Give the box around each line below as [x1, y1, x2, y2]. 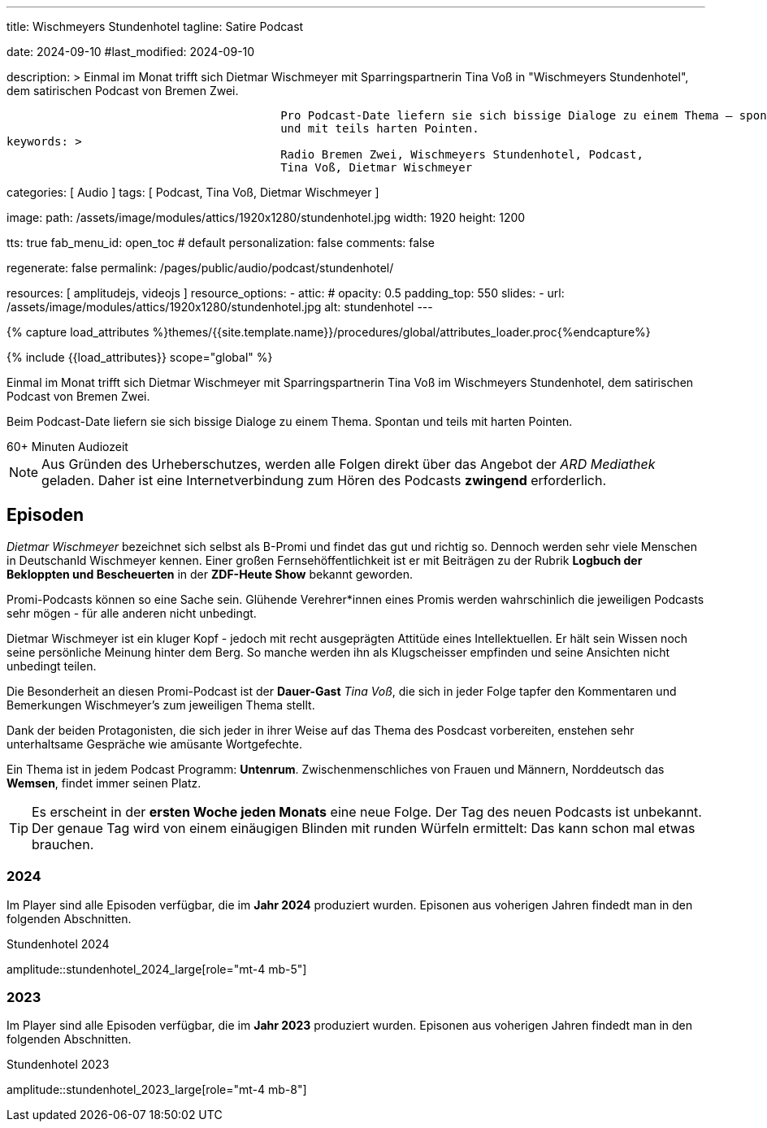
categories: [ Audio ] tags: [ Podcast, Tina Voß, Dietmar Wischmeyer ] [6, 185, 379, 199]
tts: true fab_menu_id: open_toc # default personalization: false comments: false [6, 236, 435, 249]
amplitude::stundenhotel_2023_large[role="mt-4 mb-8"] [6, 1082, 307, 1097]
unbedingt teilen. [6, 658, 97, 673]
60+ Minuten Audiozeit [6, 440, 128, 453]
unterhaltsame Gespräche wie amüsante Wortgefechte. [6, 736, 302, 751]
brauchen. [32, 835, 94, 853]
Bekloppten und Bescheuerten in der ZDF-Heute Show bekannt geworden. [6, 566, 413, 581]
